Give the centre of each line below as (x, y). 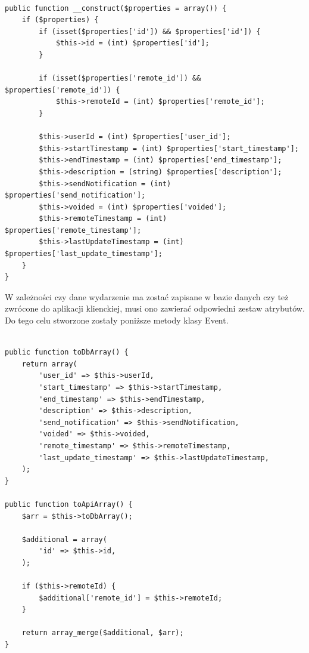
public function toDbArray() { (67, 352)
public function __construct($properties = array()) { (116, 8)
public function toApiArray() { (69, 504)
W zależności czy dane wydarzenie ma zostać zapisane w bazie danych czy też (147, 296)
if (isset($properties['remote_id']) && (120, 78)
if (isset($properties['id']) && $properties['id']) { (150, 31)
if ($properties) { (60, 20)
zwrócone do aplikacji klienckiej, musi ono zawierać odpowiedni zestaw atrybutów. (155, 308)
